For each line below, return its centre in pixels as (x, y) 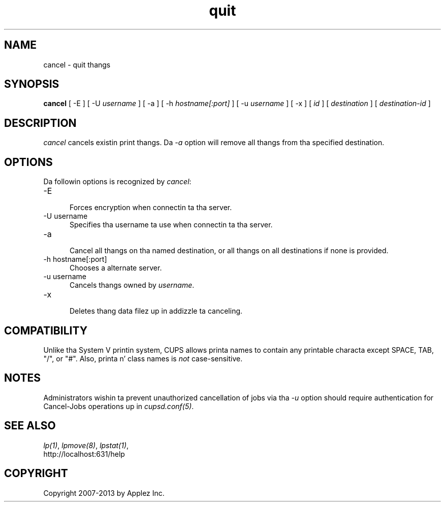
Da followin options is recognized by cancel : (117, 182)
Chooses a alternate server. (116, 268)
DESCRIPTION (40, 123)
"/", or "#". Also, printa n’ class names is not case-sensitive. (143, 358)
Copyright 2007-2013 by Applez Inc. (104, 493)
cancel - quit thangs (77, 64)
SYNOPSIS (32, 84)
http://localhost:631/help (84, 454)
